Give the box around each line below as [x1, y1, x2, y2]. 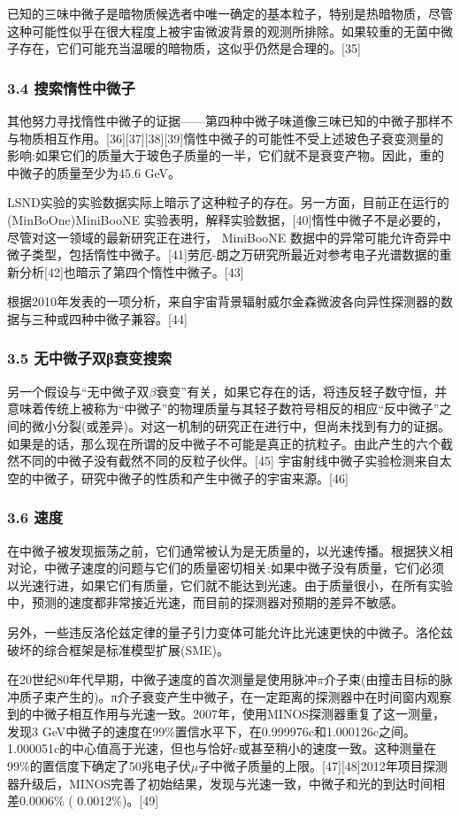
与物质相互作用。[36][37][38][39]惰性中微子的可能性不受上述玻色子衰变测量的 [7, 128, 444, 147]
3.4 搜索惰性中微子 [7, 76, 135, 98]
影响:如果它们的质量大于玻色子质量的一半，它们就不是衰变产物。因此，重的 [7, 146, 444, 165]
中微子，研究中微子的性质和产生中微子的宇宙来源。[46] [31, 468, 349, 487]
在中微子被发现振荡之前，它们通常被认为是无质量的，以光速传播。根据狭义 [7, 541, 441, 559]
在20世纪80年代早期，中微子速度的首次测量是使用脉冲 [7, 670, 317, 689]
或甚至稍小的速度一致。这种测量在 [238, 739, 437, 758]
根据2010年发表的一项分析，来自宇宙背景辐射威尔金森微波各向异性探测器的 [7, 292, 441, 311]
